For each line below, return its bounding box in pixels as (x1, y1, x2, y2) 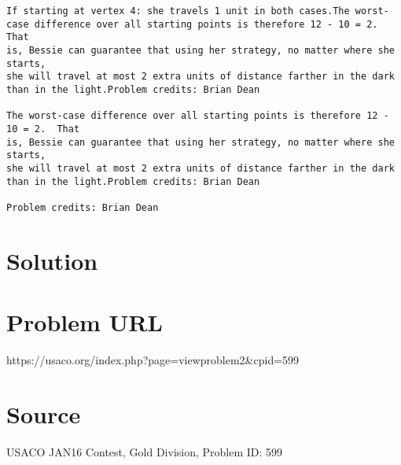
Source (6, 397, 81, 430)
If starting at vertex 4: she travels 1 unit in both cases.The (6, 6, 350, 17)
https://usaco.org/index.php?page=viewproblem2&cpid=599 (6, 352, 300, 367)
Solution (6, 244, 98, 276)
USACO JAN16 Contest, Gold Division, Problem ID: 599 (6, 443, 283, 459)
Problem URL (6, 306, 163, 338)
